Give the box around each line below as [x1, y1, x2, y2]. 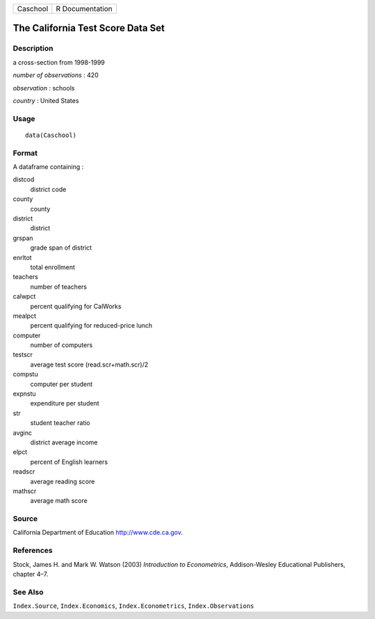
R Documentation [56, 4, 112, 13]
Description [12, 44, 53, 54]
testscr [12, 351, 33, 359]
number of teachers [30, 282, 87, 291]
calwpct [12, 292, 36, 300]
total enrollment [30, 263, 76, 271]
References [12, 546, 53, 556]
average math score [30, 497, 88, 505]
